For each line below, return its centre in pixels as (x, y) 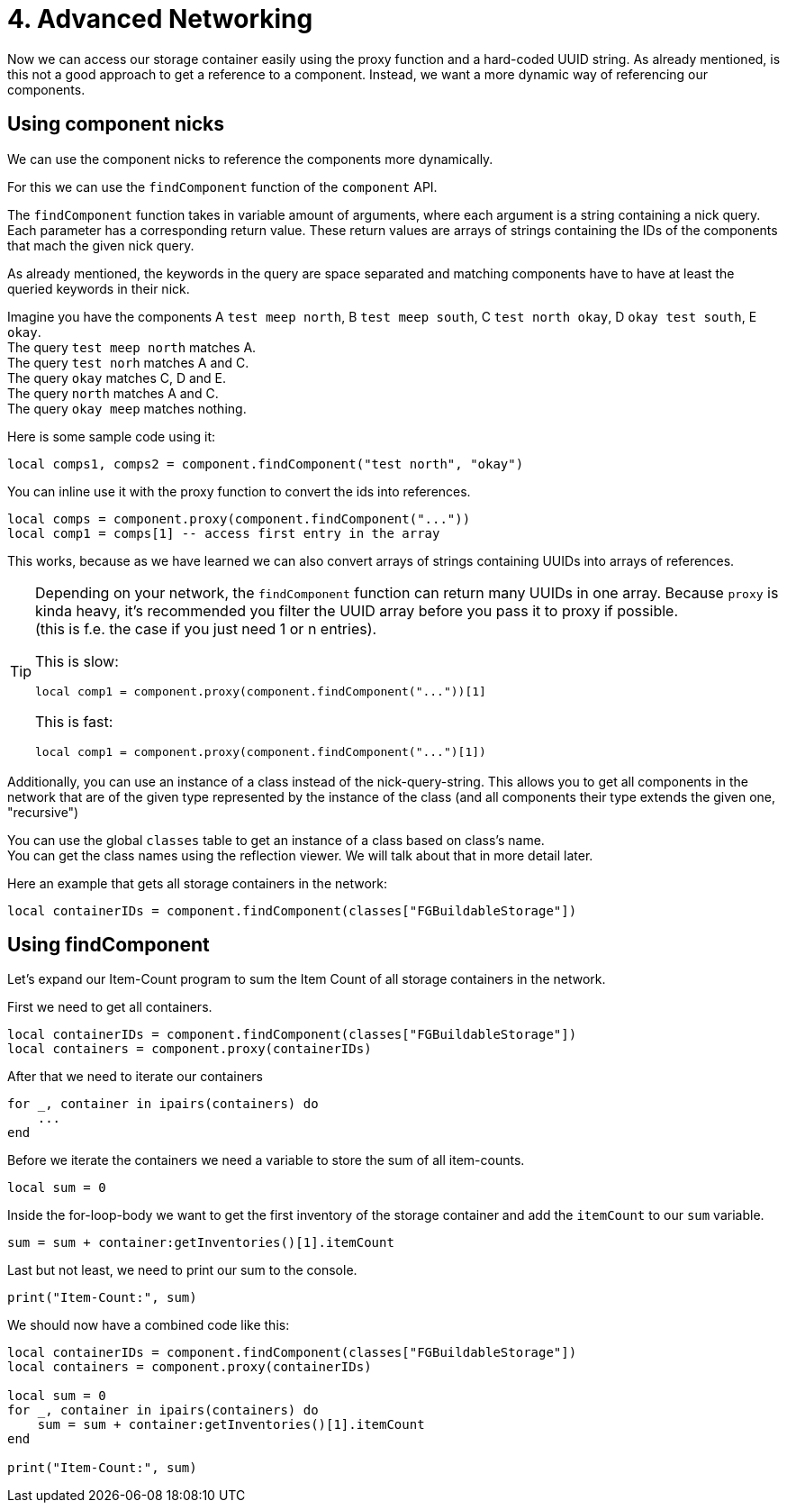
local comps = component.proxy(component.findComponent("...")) (239, 518)
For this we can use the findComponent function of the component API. (222, 186)
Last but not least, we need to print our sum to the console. (182, 1270)
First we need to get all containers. (110, 1007)
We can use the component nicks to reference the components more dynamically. (250, 159)
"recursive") (43, 812)
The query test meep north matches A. (132, 347)
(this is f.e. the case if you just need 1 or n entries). (206, 628)
